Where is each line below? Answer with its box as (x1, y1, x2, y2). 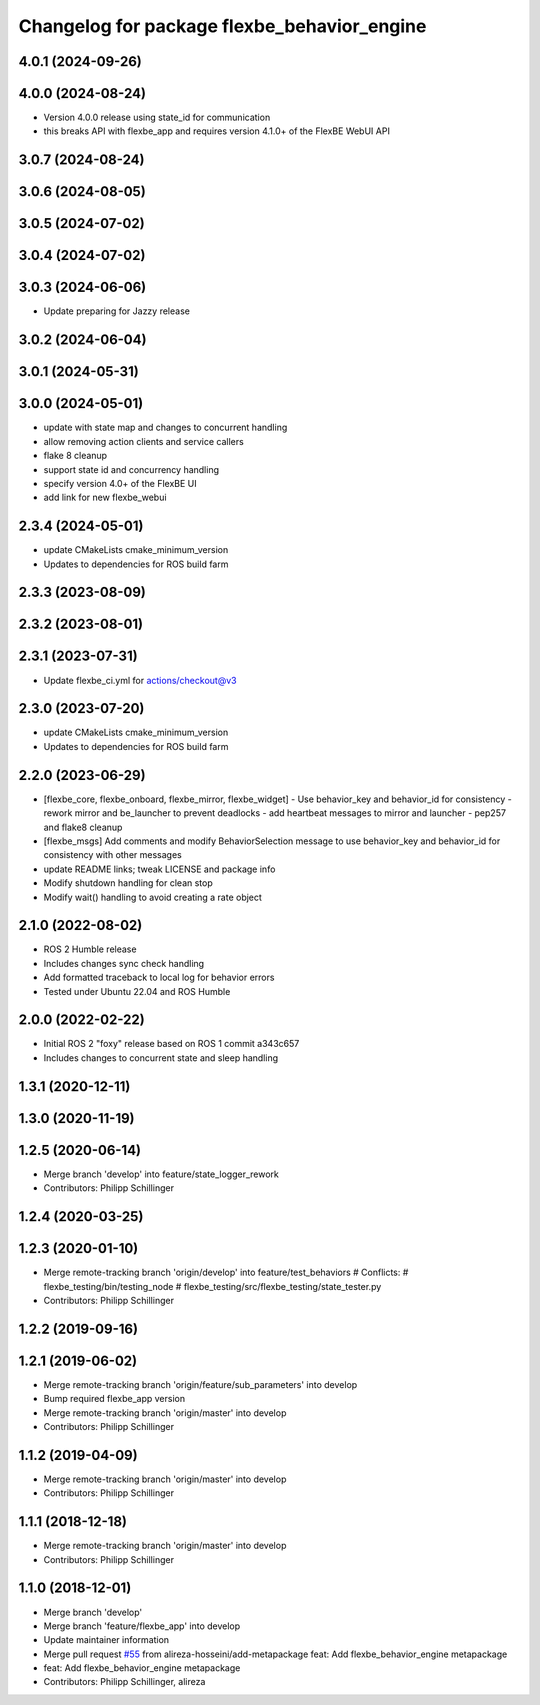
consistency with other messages (43, 849, 182, 861)
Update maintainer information (43, 1634, 170, 1646)
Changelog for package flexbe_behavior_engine (18, 15, 427, 37)
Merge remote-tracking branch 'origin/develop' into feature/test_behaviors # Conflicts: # (43, 1266, 409, 1279)
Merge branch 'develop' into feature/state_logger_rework (43, 1168, 280, 1180)
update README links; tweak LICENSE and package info (43, 863, 276, 875)
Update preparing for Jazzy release (43, 305, 190, 317)
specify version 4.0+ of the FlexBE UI (43, 477, 197, 489)
